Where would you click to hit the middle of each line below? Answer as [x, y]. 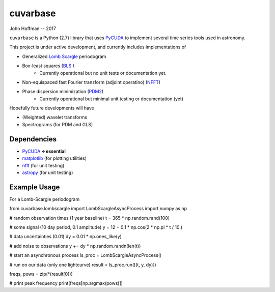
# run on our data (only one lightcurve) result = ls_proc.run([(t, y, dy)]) [83, 265]
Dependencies [33, 139]
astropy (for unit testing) [48, 172]
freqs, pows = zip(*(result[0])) [41, 274]
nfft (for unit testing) [43, 165]
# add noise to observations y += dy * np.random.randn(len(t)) [75, 246]
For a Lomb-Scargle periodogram [45, 199]
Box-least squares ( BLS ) [48, 66]
